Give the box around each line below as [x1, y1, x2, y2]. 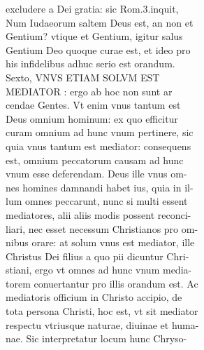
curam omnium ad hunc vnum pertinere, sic [6, 125, 194, 140]
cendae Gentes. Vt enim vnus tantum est [6, 97, 181, 112]
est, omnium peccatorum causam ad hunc [6, 152, 184, 167]
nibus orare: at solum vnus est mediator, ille [6, 235, 195, 250]
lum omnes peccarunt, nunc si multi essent [6, 194, 188, 208]
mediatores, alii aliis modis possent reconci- [6, 207, 191, 222]
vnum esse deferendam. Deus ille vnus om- [6, 166, 187, 181]
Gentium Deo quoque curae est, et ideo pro [6, 42, 191, 57]
